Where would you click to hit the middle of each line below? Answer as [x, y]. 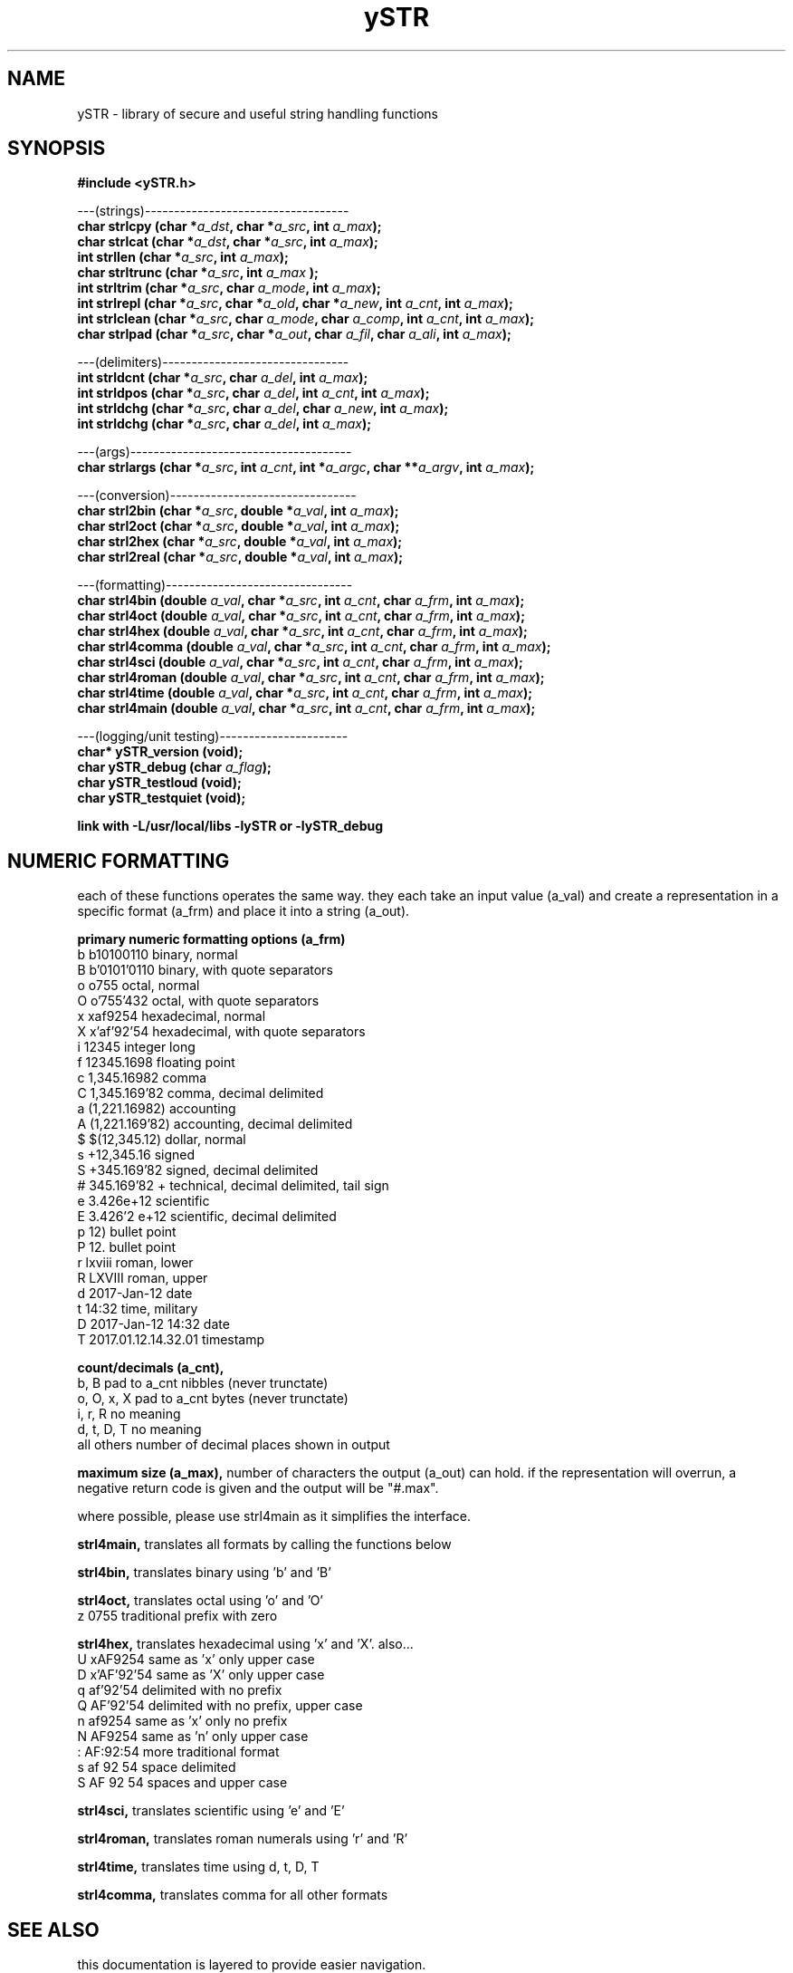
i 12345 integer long [136, 1047]
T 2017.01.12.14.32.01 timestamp [171, 1340]
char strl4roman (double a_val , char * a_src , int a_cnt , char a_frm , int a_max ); [311, 678]
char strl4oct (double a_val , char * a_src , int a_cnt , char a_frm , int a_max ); [301, 616]
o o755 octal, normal [139, 986]
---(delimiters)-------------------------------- [213, 362]
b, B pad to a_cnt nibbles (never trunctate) [203, 1383]
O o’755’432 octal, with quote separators [198, 1001]
